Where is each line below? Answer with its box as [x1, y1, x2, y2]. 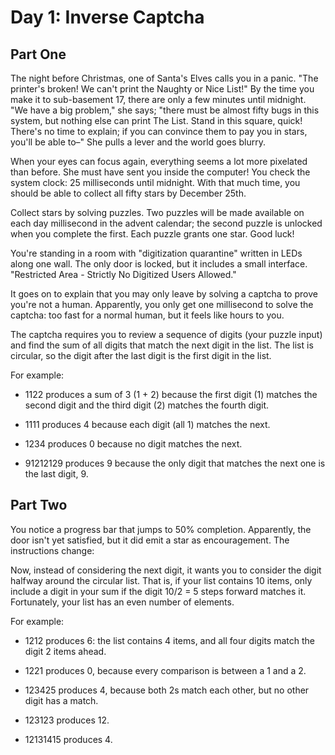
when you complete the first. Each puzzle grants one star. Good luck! [10, 228, 295, 240]
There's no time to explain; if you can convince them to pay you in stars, [10, 126, 308, 137]
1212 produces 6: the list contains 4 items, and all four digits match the [24, 634, 315, 646]
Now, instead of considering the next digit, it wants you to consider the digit [10, 564, 322, 576]
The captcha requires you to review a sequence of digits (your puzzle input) [10, 329, 323, 340]
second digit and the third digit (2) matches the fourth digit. [24, 399, 270, 411]
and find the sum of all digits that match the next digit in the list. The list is [10, 339, 314, 351]
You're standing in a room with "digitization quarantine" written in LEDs [10, 247, 303, 259]
